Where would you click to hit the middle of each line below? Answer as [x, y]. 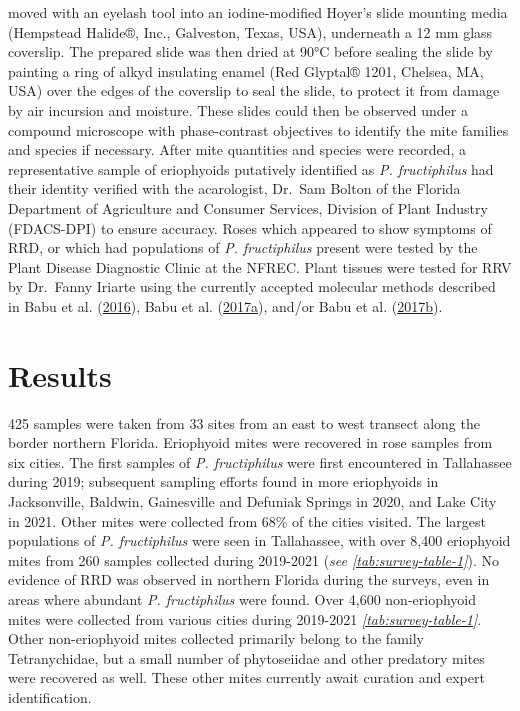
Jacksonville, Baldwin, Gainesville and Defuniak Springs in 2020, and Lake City [252, 501]
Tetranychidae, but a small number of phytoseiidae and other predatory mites [246, 657]
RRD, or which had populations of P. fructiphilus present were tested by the [243, 247]
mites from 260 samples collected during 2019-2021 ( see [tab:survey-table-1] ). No [253, 559]
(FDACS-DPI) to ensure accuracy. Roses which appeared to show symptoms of [250, 227]
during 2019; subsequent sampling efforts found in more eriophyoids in [223, 481]
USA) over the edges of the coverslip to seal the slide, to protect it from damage [254, 90]
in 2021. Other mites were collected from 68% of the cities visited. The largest [247, 520]
